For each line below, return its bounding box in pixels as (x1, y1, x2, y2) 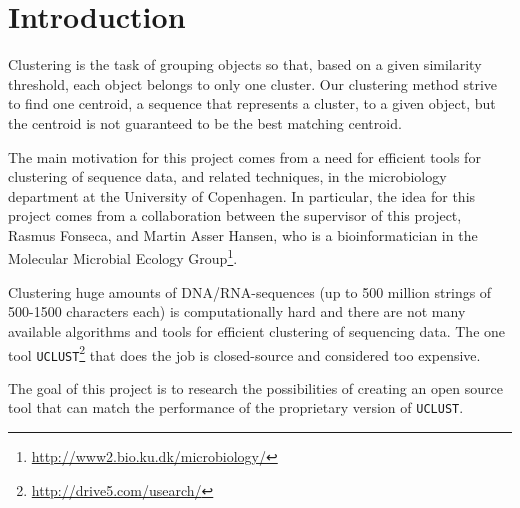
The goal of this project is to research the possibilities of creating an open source (8, 377, 503, 398)
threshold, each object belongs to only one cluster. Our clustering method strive (8, 73, 498, 94)
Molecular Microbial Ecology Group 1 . (8, 245, 238, 269)
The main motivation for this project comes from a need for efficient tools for (8, 146, 481, 167)
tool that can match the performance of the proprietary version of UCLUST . (8, 397, 464, 418)
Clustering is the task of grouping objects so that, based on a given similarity (8, 54, 482, 75)
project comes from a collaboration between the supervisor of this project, (8, 205, 462, 226)
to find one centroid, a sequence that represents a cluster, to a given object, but (8, 93, 496, 114)
